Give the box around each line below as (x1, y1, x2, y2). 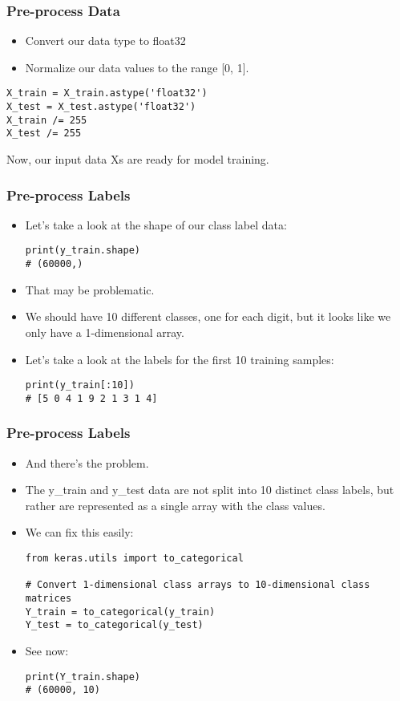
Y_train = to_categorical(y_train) (25, 606, 216, 618)
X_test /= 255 (6, 128, 82, 140)
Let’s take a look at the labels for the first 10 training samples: (25, 350, 334, 367)
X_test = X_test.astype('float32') (6, 101, 196, 113)
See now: (25, 642, 69, 658)
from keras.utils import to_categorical (25, 553, 244, 565)
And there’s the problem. (25, 454, 149, 471)
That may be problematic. (25, 281, 155, 298)
